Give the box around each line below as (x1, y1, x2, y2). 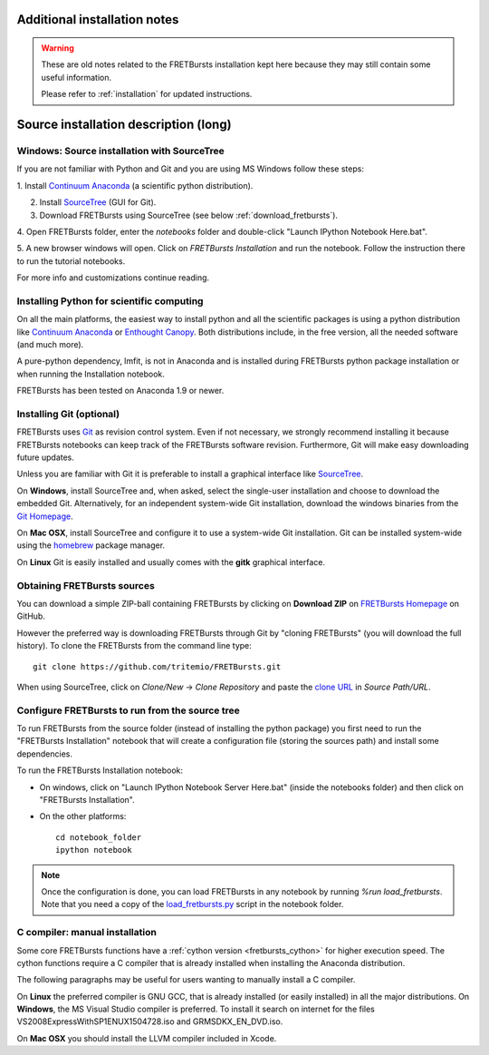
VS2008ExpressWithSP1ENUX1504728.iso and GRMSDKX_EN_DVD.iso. (16, 1016, 283, 1027)
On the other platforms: (39, 811, 127, 822)
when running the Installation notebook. (16, 368, 165, 379)
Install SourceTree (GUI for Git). (39, 197, 157, 208)
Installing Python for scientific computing (16, 295, 204, 308)
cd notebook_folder (55, 832, 142, 843)
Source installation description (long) (16, 117, 232, 132)
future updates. (16, 452, 74, 463)
